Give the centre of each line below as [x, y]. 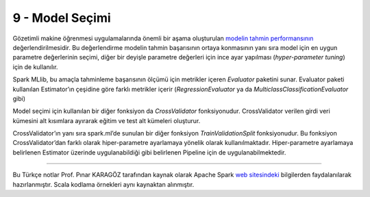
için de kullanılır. [35, 67]
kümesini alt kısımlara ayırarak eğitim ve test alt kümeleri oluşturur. [107, 120]
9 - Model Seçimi [62, 18]
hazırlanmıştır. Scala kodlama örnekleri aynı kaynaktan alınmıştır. [103, 184]
